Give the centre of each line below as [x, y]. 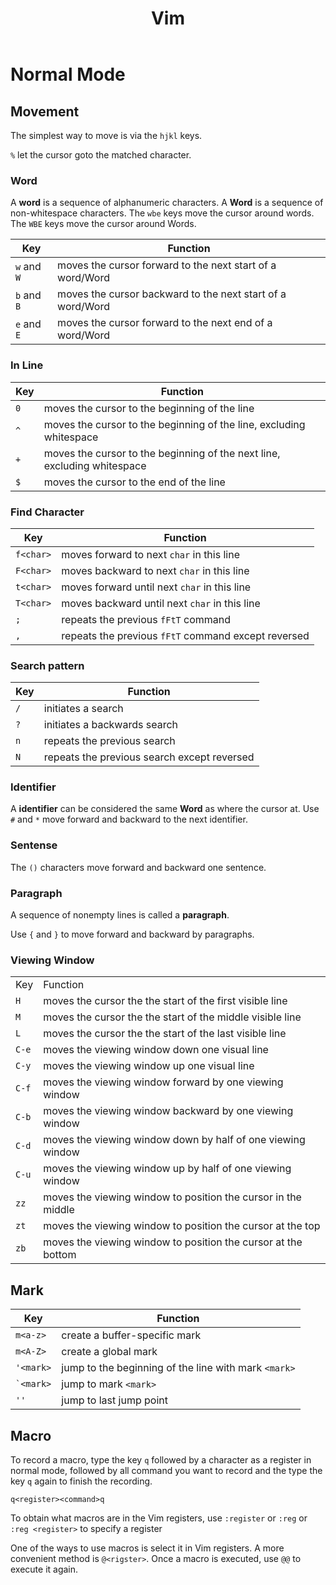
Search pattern [47, 665]
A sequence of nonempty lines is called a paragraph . [120, 915]
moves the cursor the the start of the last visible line [165, 1034]
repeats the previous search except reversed [149, 757]
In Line [27, 365]
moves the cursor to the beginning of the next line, [162, 453]
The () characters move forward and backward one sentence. [138, 867]
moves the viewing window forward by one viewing [163, 1082]
